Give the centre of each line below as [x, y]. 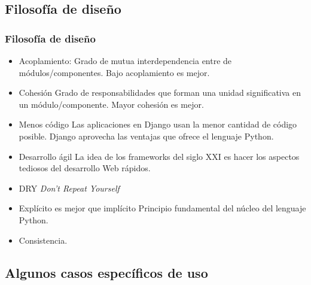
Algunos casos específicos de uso [106, 272]
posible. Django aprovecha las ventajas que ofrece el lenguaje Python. [146, 136]
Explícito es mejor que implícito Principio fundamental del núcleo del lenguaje [162, 208]
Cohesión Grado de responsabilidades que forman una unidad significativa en [160, 93]
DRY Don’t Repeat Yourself [69, 188]
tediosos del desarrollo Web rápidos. [85, 168]
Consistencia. [43, 240]
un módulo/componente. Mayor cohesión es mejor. [111, 104]
